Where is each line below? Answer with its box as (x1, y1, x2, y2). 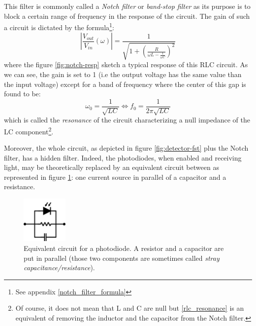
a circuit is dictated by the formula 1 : (4, 21, 114, 32)
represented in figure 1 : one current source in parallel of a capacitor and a (4, 171, 226, 182)
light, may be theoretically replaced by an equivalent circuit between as (4, 162, 219, 172)
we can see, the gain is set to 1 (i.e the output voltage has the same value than (4, 69, 242, 80)
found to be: (4, 88, 41, 99)
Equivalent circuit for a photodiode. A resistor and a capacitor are (24, 243, 224, 253)
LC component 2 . (4, 124, 54, 136)
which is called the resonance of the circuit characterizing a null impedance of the (4, 115, 250, 125)
